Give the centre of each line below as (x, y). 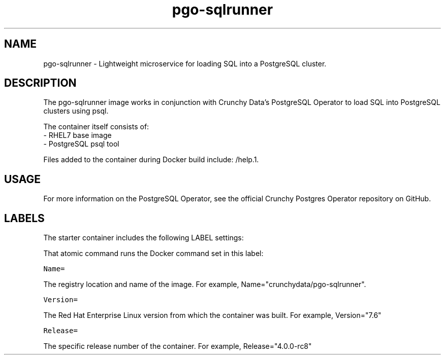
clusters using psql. (76, 111)
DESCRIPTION (40, 83)
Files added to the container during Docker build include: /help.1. (151, 160)
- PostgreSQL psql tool (81, 144)
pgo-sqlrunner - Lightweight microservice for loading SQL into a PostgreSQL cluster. (185, 63)
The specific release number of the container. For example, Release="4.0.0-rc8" (178, 346)
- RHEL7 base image (77, 135)
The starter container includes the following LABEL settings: (144, 238)
